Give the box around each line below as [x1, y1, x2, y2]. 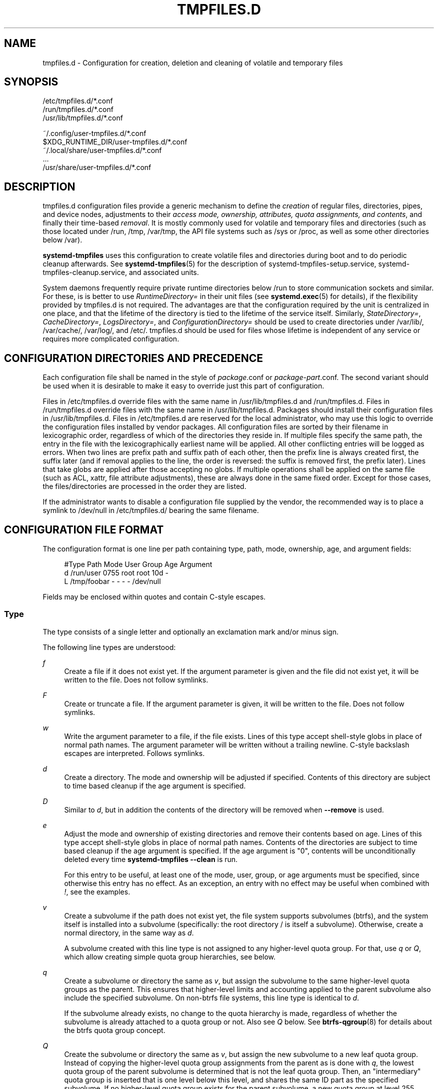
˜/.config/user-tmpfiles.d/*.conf [42, 129, 146, 138]
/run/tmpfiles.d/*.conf [42, 105, 113, 114]
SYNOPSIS [4, 75, 58, 88]
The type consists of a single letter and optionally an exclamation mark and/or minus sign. [42, 627, 338, 636]
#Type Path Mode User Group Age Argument [64, 559, 212, 568]
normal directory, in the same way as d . [64, 928, 194, 937]
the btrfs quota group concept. [64, 1025, 165, 1034]
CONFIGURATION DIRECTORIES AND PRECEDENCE [4, 351, 263, 364]
